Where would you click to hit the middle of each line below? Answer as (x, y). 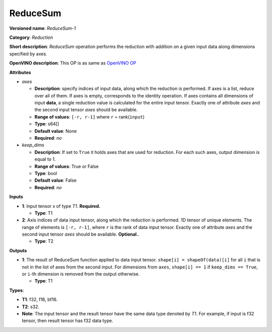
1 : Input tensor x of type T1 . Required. (61, 206)
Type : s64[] (47, 124)
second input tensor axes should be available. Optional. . (81, 234)
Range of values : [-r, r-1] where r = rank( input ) (89, 117)
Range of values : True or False (67, 166)
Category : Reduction (31, 37)
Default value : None (56, 131)
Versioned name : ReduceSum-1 (43, 28)
